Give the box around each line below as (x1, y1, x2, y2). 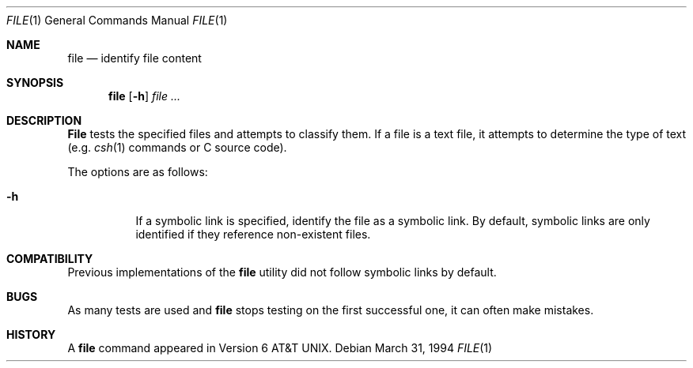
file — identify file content (67, 51, 202, 65)
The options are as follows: (67, 165, 208, 178)
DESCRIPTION (6, 114, 82, 127)
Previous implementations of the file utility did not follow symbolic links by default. (67, 265, 497, 279)
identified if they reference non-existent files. (135, 227, 371, 241)
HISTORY (6, 328, 56, 341)
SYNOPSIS (6, 76, 64, 89)
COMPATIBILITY (6, 252, 93, 265)
